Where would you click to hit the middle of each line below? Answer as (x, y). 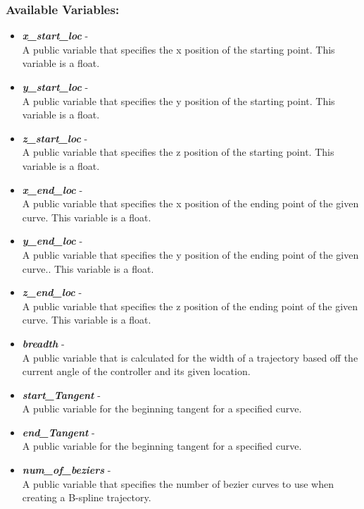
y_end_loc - (52, 241)
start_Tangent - (61, 394)
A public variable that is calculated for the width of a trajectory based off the (190, 357)
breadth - (43, 343)
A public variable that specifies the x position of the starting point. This (178, 49)
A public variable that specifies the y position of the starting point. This (178, 100)
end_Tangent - (58, 432)
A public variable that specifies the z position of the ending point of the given (190, 306)
